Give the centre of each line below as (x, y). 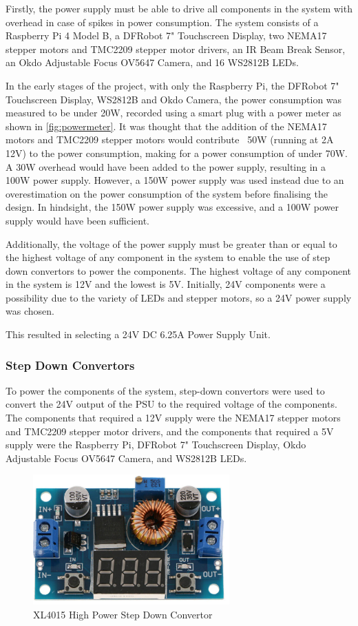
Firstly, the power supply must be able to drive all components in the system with (179, 8)
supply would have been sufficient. (77, 220)
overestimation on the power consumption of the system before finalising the (167, 193)
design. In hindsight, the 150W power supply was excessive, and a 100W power (172, 207)
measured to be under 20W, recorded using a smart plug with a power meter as (173, 113)
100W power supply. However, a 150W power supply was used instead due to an (175, 180)
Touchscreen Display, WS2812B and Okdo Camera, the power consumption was (174, 99)
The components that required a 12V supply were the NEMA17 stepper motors (173, 418)
